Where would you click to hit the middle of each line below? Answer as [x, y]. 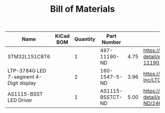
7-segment [21, 77]
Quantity [85, 39]
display [28, 83]
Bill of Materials [82, 9]
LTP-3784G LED [27, 71]
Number [111, 42]
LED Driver [20, 100]
